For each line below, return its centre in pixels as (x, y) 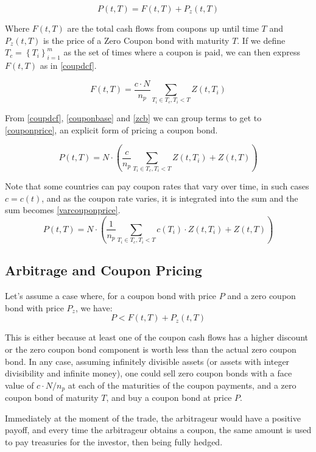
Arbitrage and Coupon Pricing (104, 270)
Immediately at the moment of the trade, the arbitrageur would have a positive (153, 418)
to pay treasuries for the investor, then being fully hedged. (114, 441)
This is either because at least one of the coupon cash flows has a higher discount (157, 337)
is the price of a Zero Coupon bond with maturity (136, 40)
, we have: (94, 307)
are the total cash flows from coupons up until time (163, 28)
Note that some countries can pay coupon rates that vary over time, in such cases (157, 186)
